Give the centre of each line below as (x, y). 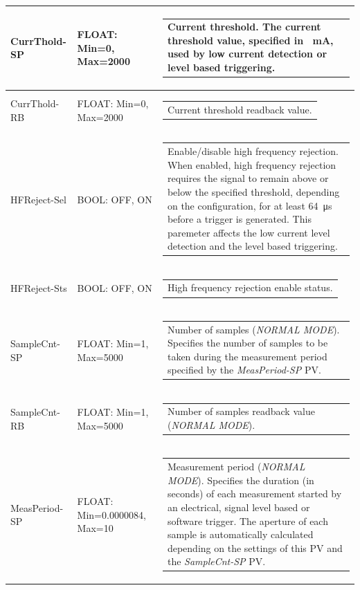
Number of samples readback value (241, 411)
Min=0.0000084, (111, 514)
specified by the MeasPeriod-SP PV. (244, 370)
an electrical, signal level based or (238, 507)
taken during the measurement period (247, 356)
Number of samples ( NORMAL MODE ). (253, 329)
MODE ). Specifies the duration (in (241, 480)
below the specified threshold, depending (253, 192)
